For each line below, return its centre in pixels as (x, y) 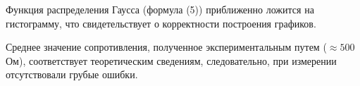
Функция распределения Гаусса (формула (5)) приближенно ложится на (160, 9)
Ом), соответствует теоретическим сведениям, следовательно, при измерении (171, 60)
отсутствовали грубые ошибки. (72, 74)
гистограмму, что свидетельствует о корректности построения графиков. (161, 23)
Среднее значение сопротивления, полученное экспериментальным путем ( (166, 47)
